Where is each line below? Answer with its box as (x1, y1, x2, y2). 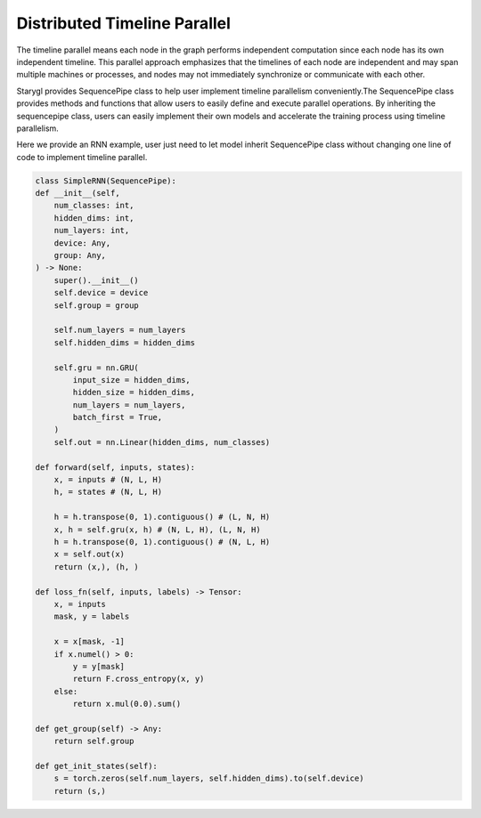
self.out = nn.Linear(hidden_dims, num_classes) (53, 437, 271, 447)
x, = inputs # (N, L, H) (53, 474, 163, 485)
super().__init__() (53, 275, 140, 285)
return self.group (53, 736, 135, 747)
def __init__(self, (35, 188, 120, 198)
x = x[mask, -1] (53, 636, 125, 647)
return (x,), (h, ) (53, 562, 140, 571)
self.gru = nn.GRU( (53, 362, 140, 373)
